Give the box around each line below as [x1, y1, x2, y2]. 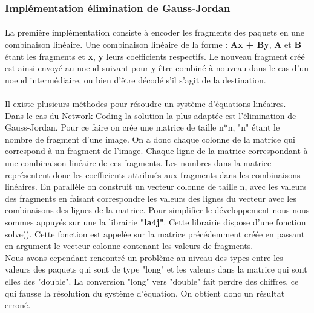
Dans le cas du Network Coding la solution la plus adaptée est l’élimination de [5, 109, 296, 121]
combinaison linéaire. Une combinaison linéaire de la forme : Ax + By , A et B [5, 38, 301, 51]
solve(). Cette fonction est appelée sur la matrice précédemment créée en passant [5, 227, 305, 240]
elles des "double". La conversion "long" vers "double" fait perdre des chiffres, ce [5, 274, 299, 287]
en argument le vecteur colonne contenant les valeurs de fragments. [5, 239, 253, 252]
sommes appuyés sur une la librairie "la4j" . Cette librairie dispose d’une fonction [5, 215, 306, 228]
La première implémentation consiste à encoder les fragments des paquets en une [5, 26, 305, 39]
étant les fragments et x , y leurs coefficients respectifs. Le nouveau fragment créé [5, 50, 305, 62]
